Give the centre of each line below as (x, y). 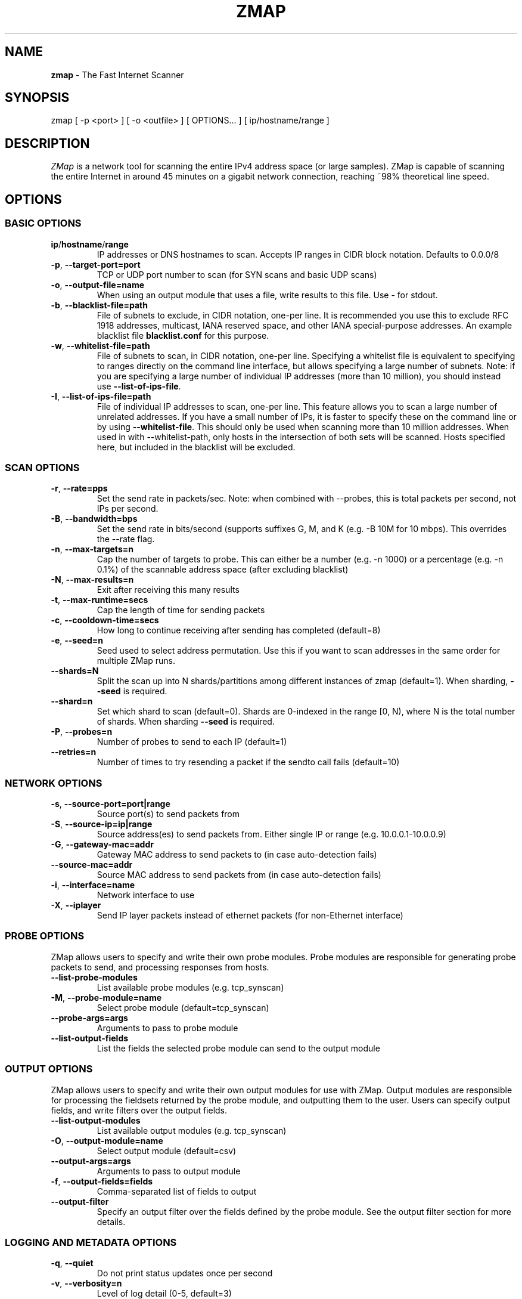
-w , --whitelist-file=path (100, 345)
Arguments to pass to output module (169, 1171)
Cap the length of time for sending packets (181, 610)
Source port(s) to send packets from (168, 814)
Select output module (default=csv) (167, 1150)
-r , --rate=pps (79, 488)
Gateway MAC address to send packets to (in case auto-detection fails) (237, 854)
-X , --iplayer (76, 905)
